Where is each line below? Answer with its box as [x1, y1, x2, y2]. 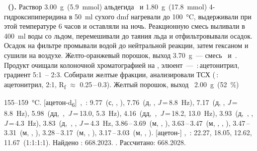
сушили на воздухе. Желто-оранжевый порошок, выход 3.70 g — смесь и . [4, 50, 237, 60]
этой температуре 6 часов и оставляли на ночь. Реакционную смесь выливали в [4, 21, 245, 31]
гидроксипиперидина [4, 11, 67, 21]
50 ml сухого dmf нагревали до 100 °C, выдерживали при [74, 11, 252, 21]
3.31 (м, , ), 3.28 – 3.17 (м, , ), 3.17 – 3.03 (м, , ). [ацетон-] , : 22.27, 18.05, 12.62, [4, 127, 252, 138]
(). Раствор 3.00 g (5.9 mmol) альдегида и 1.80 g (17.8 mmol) [8, 1, 207, 11]
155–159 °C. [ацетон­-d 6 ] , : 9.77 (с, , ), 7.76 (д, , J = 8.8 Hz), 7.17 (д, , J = [4, 97, 238, 108]
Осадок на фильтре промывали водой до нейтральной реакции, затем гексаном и [4, 40, 249, 50]
